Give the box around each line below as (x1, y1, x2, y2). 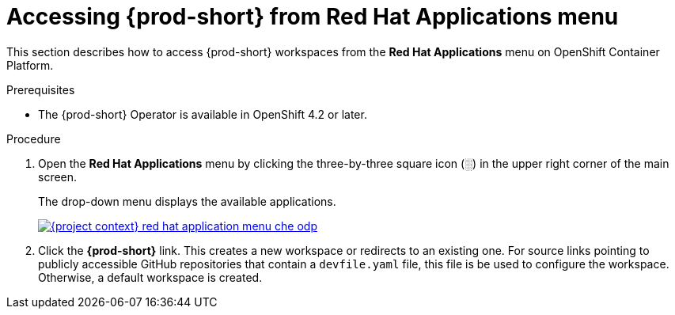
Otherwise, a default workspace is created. (38, 270, 263, 284)
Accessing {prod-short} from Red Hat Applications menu (6, 3, 619, 30)
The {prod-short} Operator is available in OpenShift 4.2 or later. (38, 107, 367, 121)
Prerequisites (6, 82, 75, 97)
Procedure (6, 131, 61, 146)
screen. (38, 169, 78, 184)
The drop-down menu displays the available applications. (38, 194, 336, 208)
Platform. (6, 58, 54, 72)
